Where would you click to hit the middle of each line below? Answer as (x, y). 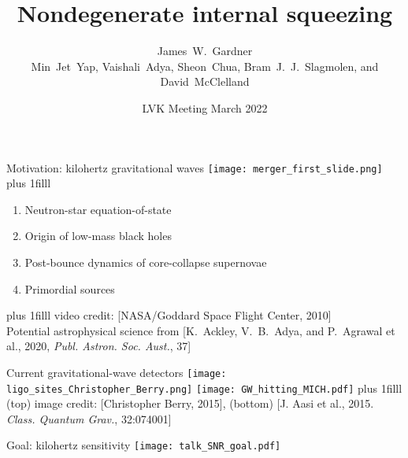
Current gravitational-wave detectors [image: (117, 372)
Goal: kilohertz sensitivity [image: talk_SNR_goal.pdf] (144, 445)
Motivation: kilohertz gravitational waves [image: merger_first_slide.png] (195, 167)
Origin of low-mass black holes (98, 236)
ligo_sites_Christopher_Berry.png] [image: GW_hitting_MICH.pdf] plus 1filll (204, 388)
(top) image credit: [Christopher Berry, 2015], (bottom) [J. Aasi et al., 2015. (190, 403)
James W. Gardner (205, 51)
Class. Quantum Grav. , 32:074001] (89, 418)
